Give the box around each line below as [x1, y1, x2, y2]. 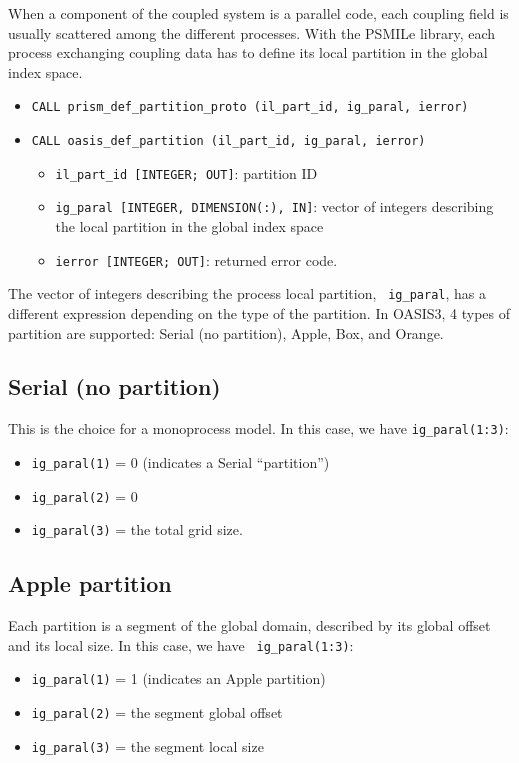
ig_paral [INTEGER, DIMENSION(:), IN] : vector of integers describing [55, 196, 494, 217]
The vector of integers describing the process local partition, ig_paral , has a [8, 283, 487, 304]
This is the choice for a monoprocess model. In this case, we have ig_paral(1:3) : [8, 418, 509, 439]
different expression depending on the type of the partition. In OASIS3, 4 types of [8, 302, 511, 323]
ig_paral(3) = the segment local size [31, 735, 264, 756]
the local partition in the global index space [55, 216, 324, 236]
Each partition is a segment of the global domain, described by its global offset [8, 615, 491, 636]
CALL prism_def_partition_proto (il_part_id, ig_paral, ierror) [31, 100, 469, 115]
